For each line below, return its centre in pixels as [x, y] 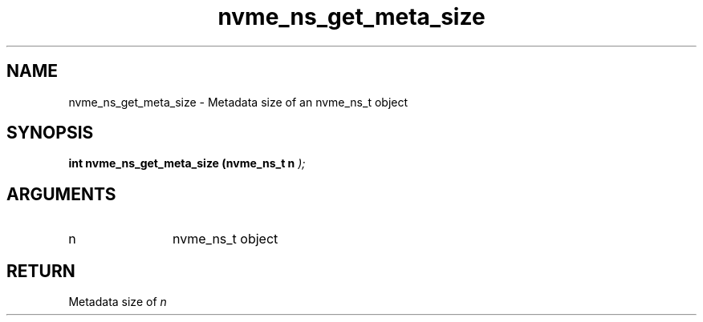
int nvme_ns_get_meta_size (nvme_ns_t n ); [187, 163]
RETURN [41, 271]
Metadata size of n [118, 302]
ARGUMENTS [61, 194]
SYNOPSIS [50, 133]
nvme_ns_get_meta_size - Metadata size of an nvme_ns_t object [238, 102]
